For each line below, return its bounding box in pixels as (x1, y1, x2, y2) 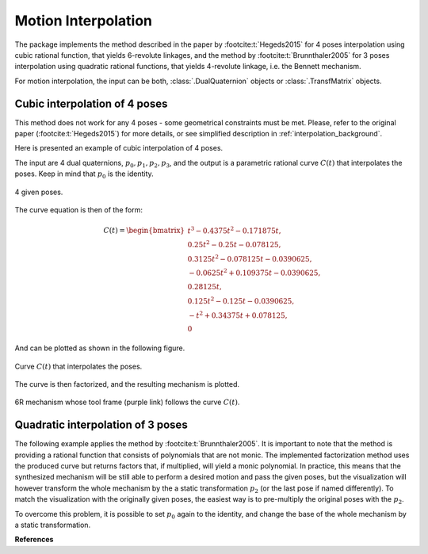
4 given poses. (14, 187, 63, 197)
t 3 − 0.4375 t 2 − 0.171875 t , (187, 224, 281, 235)
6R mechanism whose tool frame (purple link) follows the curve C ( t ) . (14, 397, 240, 407)
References (14, 535, 54, 544)
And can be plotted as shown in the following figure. (14, 343, 185, 353)
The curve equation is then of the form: (14, 204, 143, 214)
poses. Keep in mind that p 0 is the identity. (14, 169, 154, 180)
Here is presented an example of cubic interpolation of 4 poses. (14, 143, 224, 153)
